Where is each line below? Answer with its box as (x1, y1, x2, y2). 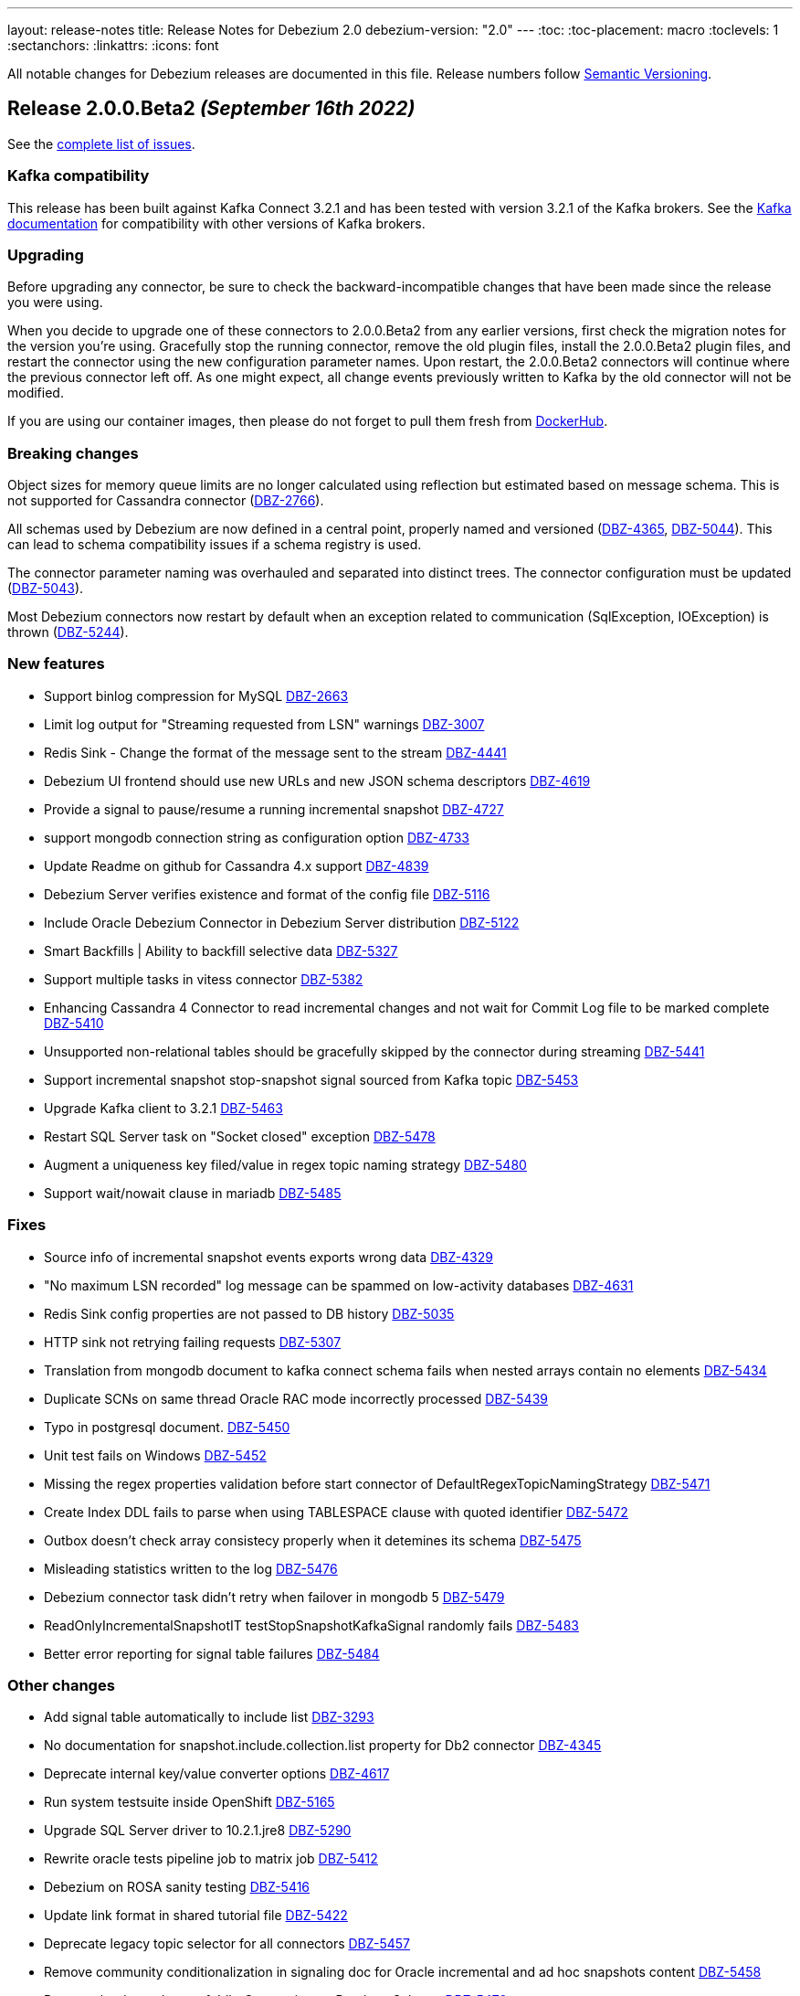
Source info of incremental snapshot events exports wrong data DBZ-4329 (44, 1248, 493, 1265)
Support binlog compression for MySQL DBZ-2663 (44, 687, 349, 704)
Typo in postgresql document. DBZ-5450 (44, 1418, 290, 1435)
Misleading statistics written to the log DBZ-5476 (44, 1560, 338, 1577)
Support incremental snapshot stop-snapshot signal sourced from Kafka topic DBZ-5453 (44, 1071, 579, 1088)
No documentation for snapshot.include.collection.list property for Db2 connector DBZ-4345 (44, 1737, 602, 1754)
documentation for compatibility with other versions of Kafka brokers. (7, 215, 426, 231)
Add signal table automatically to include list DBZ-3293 (44, 1709, 374, 1725)
